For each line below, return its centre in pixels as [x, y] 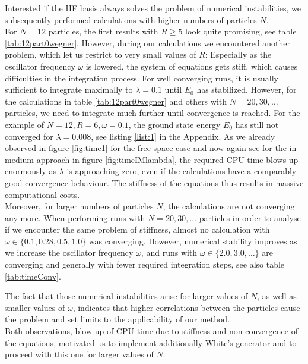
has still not [257, 124]
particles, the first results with [103, 31]
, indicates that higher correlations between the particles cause [186, 307]
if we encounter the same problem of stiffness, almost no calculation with [137, 229]
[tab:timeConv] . [33, 276]
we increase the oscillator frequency [69, 252]
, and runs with [169, 252]
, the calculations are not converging [229, 206]
